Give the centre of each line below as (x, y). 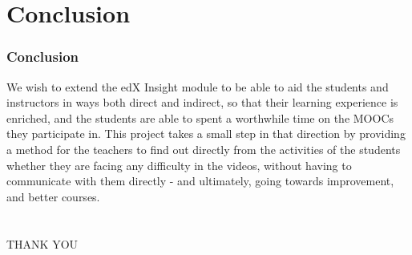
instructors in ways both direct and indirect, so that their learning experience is (202, 102)
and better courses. (53, 196)
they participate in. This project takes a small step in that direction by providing (206, 134)
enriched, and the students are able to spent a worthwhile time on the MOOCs (200, 117)
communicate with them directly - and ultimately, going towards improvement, (200, 181)
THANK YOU (42, 243)
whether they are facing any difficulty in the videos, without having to (179, 165)
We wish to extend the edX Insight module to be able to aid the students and (198, 86)
